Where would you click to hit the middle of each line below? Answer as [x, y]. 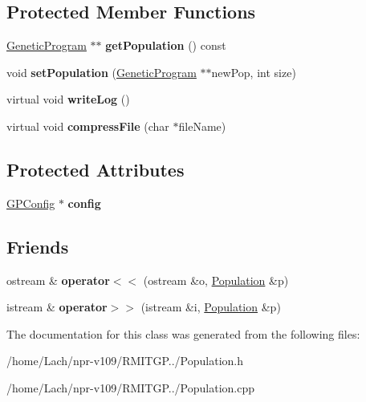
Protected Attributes [96, 169]
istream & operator [57, 307]
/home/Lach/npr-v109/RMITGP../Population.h [125, 361]
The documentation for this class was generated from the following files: [183, 333]
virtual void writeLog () [68, 99]
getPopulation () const [166, 45]
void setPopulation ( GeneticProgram [102, 72]
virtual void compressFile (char [88, 126]
